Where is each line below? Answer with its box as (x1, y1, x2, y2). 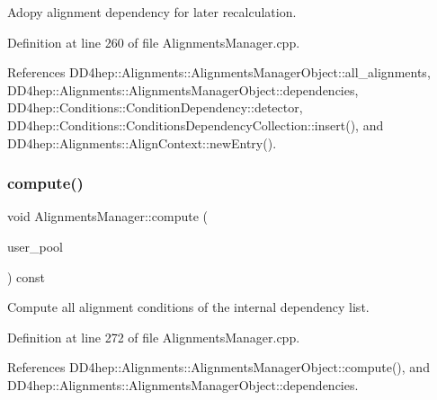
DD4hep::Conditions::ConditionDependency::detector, (7, 98, 303, 117)
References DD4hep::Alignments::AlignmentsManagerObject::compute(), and (7, 358, 430, 377)
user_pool (7, 236, 63, 255)
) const (7, 267, 46, 286)
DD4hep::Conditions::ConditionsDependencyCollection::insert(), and (7, 115, 384, 134)
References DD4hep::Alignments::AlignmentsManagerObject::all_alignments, (7, 63, 431, 82)
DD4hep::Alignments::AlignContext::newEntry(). (7, 133, 277, 152)
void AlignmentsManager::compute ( (7, 207, 208, 226)
